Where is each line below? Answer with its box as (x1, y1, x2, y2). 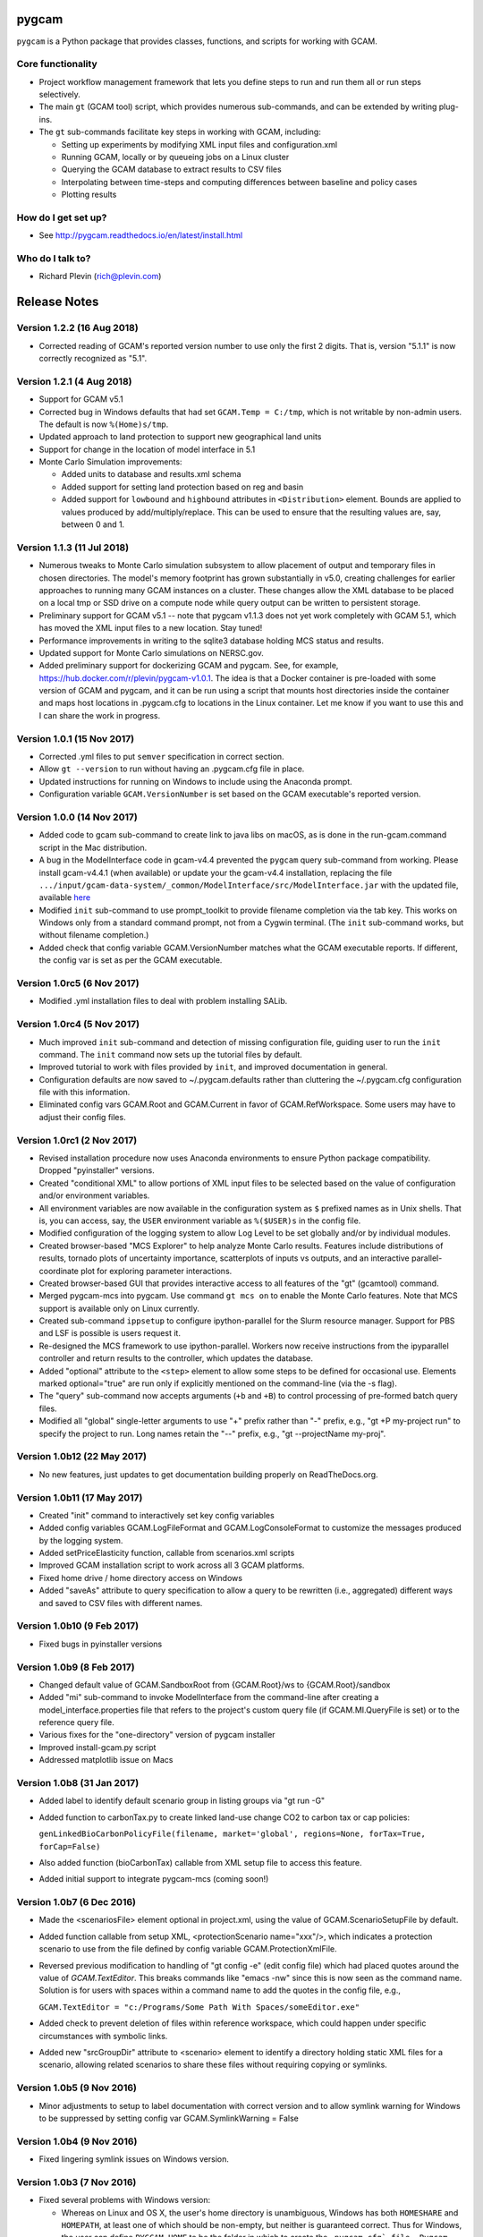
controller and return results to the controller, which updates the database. (38, 1353, 313, 1364)
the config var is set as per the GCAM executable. (38, 955, 223, 965)
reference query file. (38, 1717, 115, 1728)
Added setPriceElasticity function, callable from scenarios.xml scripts (38, 1548, 295, 1559)
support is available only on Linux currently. (38, 1303, 200, 1314)
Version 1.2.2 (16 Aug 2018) (16, 322, 139, 335)
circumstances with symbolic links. (38, 2030, 168, 2041)
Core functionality (16, 58, 97, 71)
